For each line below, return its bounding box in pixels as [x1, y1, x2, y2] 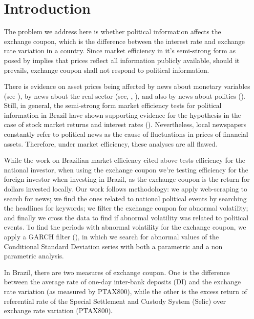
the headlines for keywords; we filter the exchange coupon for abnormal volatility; [4, 203, 248, 213]
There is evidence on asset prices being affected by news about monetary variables [4, 81, 250, 91]
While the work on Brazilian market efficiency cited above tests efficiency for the [4, 155, 245, 165]
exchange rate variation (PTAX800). [4, 305, 113, 316]
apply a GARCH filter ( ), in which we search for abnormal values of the [4, 232, 219, 241]
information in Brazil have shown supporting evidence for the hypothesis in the [4, 109, 241, 120]
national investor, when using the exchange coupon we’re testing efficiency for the [4, 164, 249, 174]
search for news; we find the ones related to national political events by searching [4, 193, 247, 203]
